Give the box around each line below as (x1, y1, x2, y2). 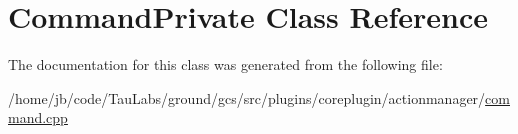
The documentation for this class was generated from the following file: (8, 54, 443, 75)
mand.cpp (8, 107, 68, 128)
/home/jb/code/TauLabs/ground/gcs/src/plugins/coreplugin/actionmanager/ (8, 87, 486, 108)
